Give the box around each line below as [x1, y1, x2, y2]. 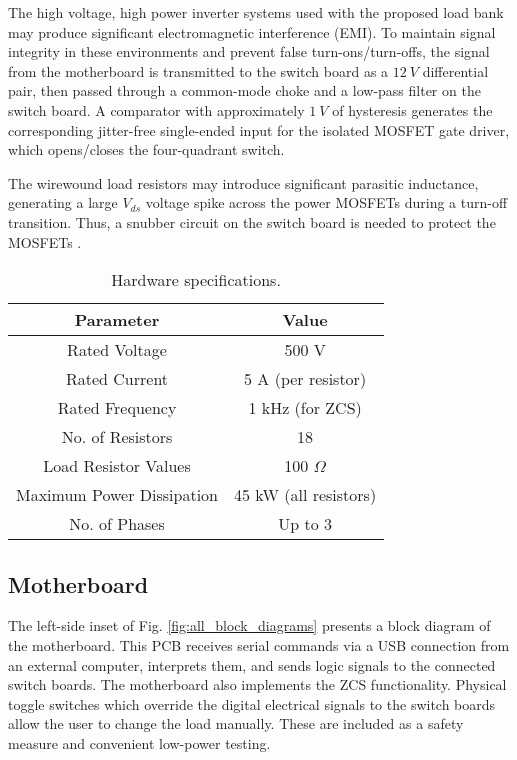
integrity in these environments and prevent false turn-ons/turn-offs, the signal [8, 41, 490, 62]
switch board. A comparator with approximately [8, 99, 305, 120]
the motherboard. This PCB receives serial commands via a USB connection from [8, 634, 510, 655]
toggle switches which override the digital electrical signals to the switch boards [8, 693, 496, 714]
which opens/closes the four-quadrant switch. [8, 139, 285, 160]
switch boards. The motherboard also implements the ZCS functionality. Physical [8, 674, 507, 695]
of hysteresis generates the [332, 99, 493, 120]
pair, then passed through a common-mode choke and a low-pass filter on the [8, 80, 481, 101]
